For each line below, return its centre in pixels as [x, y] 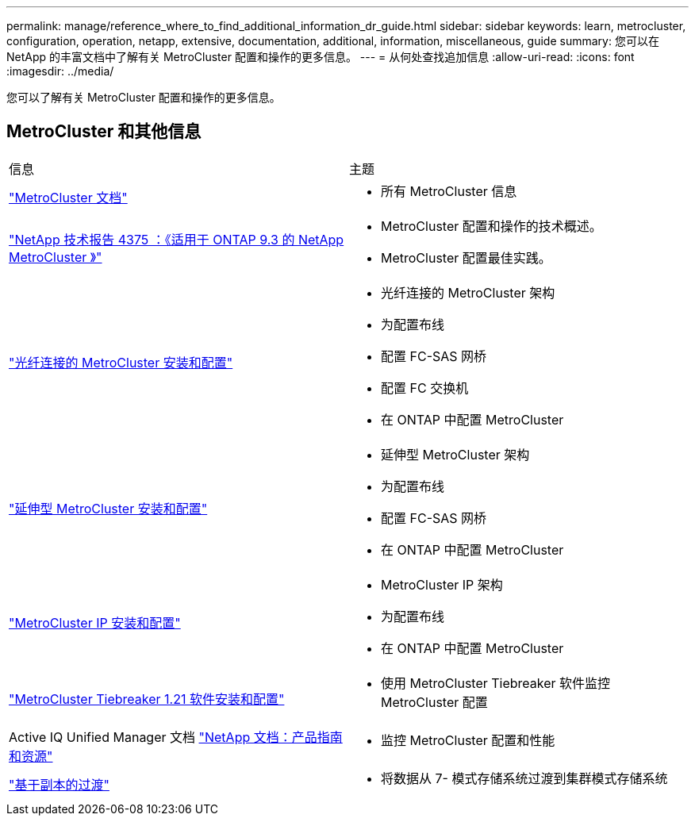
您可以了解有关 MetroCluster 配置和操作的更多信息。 [144, 97]
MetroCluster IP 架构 [442, 584]
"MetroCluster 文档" [68, 197]
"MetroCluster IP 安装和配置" [95, 622]
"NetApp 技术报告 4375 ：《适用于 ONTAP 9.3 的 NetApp [177, 239]
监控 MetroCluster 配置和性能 [468, 740]
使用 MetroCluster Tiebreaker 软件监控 [496, 683]
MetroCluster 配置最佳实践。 [466, 257]
